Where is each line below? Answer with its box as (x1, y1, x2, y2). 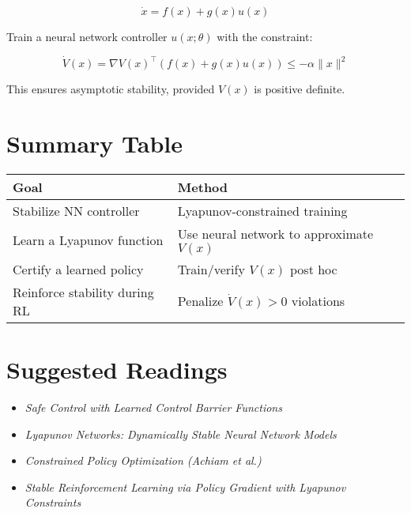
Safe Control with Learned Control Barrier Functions (25, 398, 282, 415)
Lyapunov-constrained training (177, 201, 348, 220)
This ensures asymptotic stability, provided (6, 81, 215, 97)
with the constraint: (217, 28, 313, 44)
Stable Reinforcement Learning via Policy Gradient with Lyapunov (25, 478, 346, 495)
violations (291, 292, 345, 311)
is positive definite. (254, 81, 345, 97)
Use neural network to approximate (177, 224, 374, 243)
